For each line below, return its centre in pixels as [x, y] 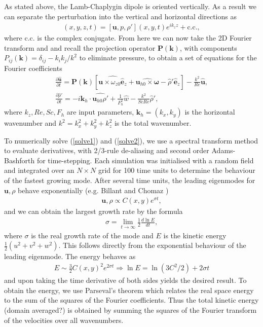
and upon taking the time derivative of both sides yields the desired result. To [125, 280]
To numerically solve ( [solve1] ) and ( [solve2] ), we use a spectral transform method [131, 140]
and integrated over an [39, 170]
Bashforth [20, 160]
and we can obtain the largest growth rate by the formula [93, 211]
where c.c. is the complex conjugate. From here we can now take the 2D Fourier [128, 38]
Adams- [223, 150]
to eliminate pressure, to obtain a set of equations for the [168, 58]
